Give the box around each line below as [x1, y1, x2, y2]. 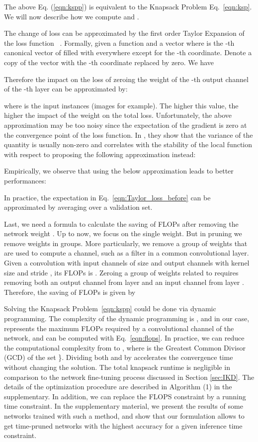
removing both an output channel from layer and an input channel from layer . [4, 277, 244, 287]
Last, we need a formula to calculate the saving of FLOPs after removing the [4, 218, 239, 229]
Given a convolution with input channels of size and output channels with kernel [4, 258, 250, 268]
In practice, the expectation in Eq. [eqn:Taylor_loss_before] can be [4, 192, 211, 202]
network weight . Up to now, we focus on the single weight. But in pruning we [4, 228, 242, 239]
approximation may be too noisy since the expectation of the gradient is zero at [4, 119, 247, 130]
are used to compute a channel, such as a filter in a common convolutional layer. [4, 248, 249, 258]
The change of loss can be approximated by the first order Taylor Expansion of [4, 28, 245, 38]
